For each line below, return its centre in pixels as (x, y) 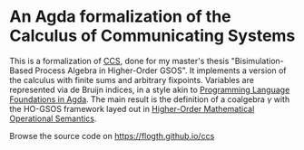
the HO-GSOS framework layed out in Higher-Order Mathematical (132, 108)
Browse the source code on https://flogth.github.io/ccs (112, 136)
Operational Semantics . (53, 118)
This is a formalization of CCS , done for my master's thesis (119, 61)
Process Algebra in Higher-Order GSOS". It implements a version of (161, 70)
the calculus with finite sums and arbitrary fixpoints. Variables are (132, 80)
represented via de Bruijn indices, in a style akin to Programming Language (150, 89)
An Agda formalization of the (120, 17)
